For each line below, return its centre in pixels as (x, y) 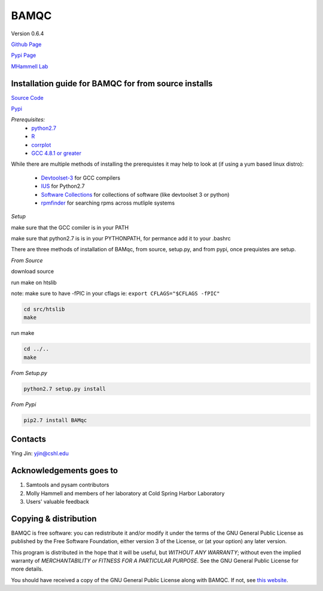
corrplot (41, 145)
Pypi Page (24, 55)
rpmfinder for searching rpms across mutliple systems (108, 203)
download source (32, 272)
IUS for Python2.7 (63, 186)
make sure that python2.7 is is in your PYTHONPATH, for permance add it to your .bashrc (121, 239)
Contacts (29, 439)
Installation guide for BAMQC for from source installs (112, 83)
